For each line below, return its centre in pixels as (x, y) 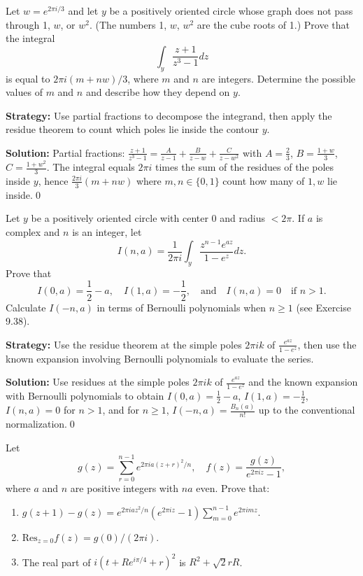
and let (83, 10)
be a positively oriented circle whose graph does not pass (231, 10)
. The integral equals (91, 167)
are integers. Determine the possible (279, 78)
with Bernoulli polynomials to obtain (85, 395)
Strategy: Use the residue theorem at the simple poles (124, 344)
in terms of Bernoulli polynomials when (181, 307)
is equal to (28, 78)
